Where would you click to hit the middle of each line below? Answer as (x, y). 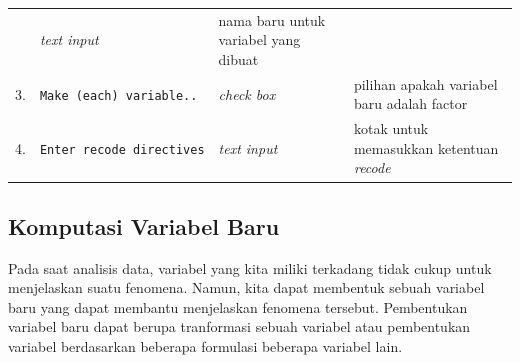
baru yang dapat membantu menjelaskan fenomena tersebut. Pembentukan (238, 306)
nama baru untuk (272, 19)
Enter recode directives (122, 149)
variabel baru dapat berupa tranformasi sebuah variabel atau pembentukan (239, 326)
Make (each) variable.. (118, 95)
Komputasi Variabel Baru (144, 225)
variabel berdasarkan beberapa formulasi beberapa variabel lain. (205, 346)
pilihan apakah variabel (425, 83)
